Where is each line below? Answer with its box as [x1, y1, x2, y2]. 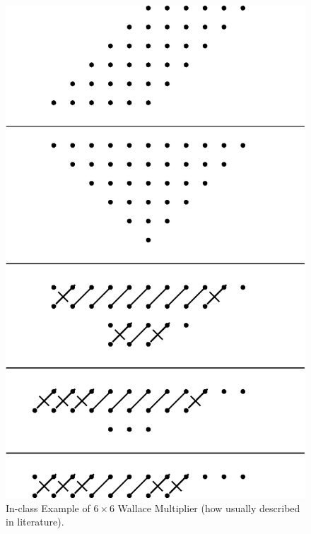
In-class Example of [6, 500, 90, 515]
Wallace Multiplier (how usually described [117, 500, 300, 515]
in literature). [6, 514, 64, 529]
